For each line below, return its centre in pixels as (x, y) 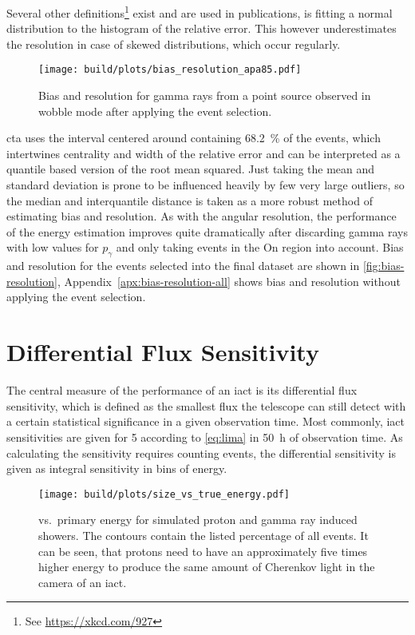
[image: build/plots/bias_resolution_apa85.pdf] (170, 70)
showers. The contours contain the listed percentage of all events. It (204, 535)
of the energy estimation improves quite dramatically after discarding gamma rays (207, 231)
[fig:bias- (383, 266)
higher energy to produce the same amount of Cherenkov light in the (207, 567)
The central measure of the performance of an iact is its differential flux (182, 390)
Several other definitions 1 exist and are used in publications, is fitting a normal (200, 12)
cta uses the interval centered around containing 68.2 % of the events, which (194, 138)
